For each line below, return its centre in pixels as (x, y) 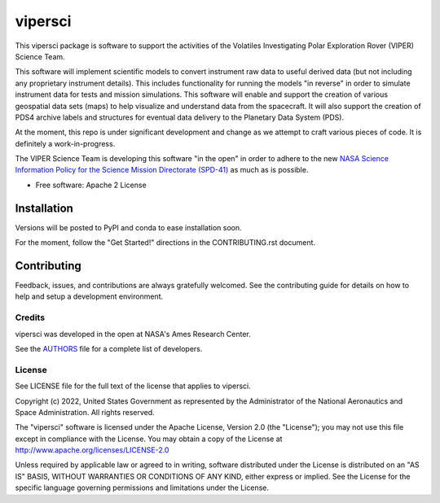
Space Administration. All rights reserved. (85, 412)
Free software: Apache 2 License (91, 185)
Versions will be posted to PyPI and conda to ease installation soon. (128, 227)
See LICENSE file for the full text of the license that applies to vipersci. (133, 386)
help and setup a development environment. (89, 296)
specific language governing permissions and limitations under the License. (142, 488)
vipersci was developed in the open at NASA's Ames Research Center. (133, 334)
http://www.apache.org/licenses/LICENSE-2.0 (92, 450)
